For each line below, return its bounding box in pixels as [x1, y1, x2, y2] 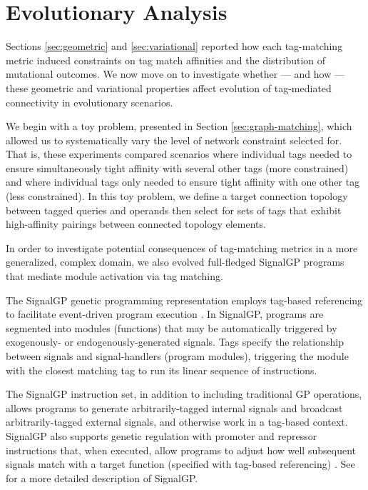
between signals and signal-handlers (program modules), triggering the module [6, 349, 349, 363]
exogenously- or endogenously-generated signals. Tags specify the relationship [6, 334, 344, 349]
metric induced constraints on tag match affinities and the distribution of [6, 52, 326, 67]
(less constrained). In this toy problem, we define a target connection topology [6, 189, 348, 204]
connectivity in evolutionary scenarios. [6, 94, 173, 109]
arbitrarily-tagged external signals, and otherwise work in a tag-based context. [6, 414, 348, 429]
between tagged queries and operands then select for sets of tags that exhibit [6, 202, 342, 217]
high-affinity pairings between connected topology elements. [6, 216, 266, 231]
